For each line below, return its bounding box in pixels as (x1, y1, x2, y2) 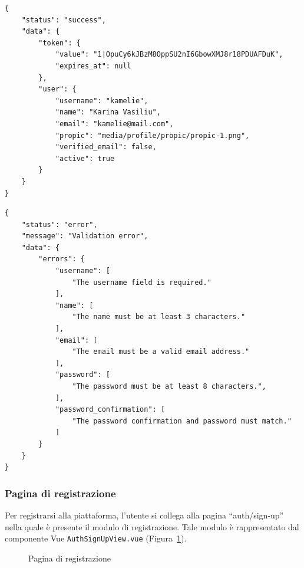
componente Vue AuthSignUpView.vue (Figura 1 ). (5, 532, 187, 544)
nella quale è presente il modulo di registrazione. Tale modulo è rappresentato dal (5, 520, 299, 533)
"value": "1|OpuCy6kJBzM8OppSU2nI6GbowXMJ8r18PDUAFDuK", (55, 50, 283, 59)
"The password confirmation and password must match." (72, 416, 292, 425)
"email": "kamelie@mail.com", (55, 119, 174, 128)
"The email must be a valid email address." (72, 347, 250, 356)
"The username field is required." (72, 278, 212, 287)
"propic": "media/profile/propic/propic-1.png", (55, 131, 250, 140)
